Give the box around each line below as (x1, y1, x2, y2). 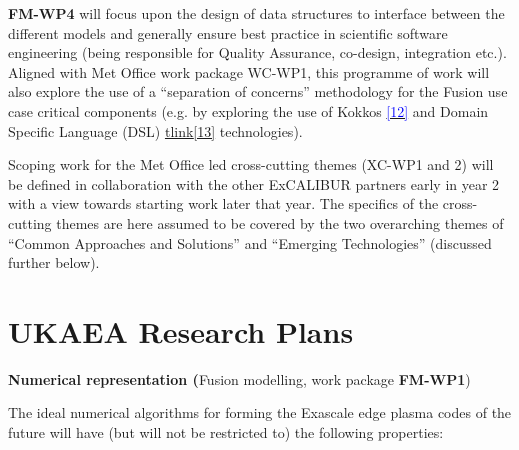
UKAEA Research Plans (8, 310, 354, 351)
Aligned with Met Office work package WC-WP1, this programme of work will (8, 61, 490, 82)
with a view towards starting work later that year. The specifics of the (8, 193, 439, 214)
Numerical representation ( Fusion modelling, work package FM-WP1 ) (8, 368, 471, 389)
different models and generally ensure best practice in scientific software (8, 22, 448, 43)
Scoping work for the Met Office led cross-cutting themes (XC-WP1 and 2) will (8, 154, 494, 175)
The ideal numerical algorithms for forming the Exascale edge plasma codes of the (8, 402, 512, 423)
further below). (8, 252, 100, 273)
